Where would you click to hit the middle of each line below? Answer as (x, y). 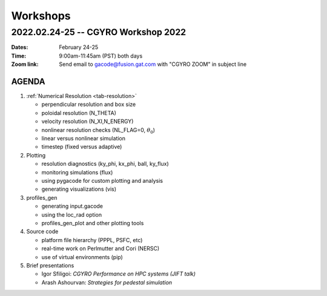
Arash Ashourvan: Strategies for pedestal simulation (107, 282)
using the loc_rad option (72, 214)
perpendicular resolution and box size (89, 104)
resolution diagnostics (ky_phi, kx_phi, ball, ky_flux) (105, 164)
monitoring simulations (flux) (77, 172)
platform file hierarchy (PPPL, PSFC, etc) (92, 240)
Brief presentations (50, 265)
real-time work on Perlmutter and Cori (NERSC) (101, 249)
